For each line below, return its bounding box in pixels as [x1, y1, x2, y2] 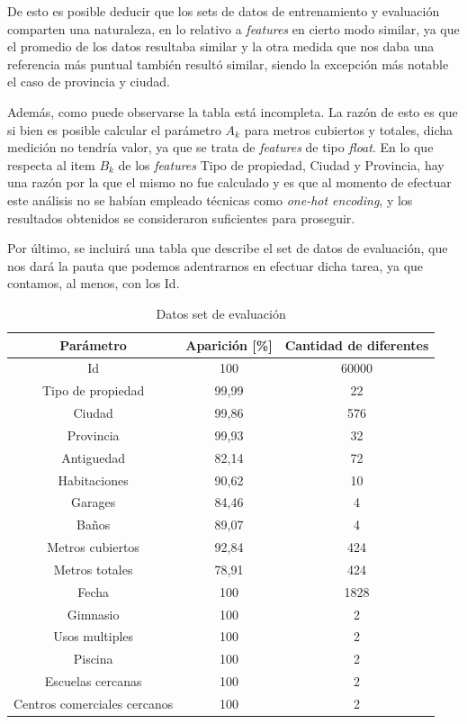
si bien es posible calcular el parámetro [7, 120, 221, 139]
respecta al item [7, 155, 95, 174]
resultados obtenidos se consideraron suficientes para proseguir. [7, 208, 355, 227]
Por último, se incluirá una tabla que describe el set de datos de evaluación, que [7, 239, 448, 258]
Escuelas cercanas [44, 672, 142, 691]
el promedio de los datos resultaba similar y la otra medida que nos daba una [7, 37, 435, 56]
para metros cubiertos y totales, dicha [244, 120, 453, 139]
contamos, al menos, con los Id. [7, 274, 180, 293]
